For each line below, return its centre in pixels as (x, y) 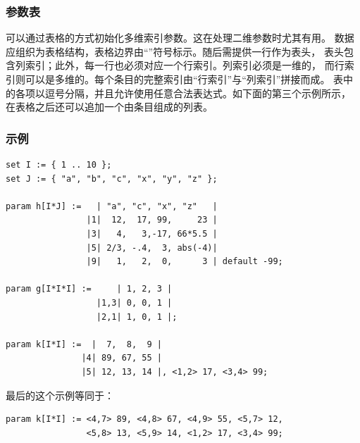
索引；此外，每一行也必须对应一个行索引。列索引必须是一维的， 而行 (185, 65)
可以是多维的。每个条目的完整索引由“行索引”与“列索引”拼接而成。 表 (184, 79)
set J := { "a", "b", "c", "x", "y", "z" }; (112, 179)
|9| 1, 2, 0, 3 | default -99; (185, 262)
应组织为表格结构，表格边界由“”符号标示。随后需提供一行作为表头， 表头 (175, 51)
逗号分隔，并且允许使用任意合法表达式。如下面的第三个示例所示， (198, 93)
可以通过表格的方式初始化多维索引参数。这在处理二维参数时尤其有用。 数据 (180, 38)
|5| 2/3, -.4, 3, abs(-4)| (152, 248)
